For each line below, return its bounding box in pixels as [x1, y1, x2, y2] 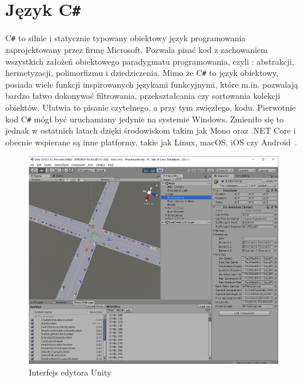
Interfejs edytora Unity [29, 366, 112, 378]
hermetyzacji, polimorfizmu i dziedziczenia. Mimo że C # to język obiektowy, [5, 67, 279, 79]
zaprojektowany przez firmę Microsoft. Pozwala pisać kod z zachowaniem [5, 43, 268, 55]
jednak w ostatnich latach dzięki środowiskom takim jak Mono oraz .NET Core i [5, 124, 296, 137]
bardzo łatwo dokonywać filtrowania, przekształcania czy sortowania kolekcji [5, 89, 281, 102]
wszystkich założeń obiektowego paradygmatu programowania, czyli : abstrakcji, [5, 55, 294, 67]
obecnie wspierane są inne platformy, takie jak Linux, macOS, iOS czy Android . [5, 135, 297, 148]
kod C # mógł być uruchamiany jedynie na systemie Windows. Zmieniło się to [5, 112, 284, 125]
